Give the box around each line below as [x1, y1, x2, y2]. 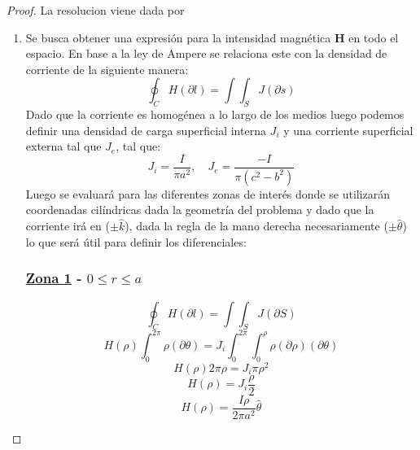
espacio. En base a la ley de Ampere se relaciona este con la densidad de [25, 45, 387, 62]
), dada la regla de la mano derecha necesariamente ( [125, 217, 388, 234]
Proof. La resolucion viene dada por [7, 2, 185, 18]
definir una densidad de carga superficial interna [25, 121, 266, 138]
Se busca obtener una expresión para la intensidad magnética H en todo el [25, 28, 399, 46]
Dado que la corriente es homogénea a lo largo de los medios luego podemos [25, 106, 405, 123]
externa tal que [25, 138, 102, 155]
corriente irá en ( [25, 217, 110, 234]
